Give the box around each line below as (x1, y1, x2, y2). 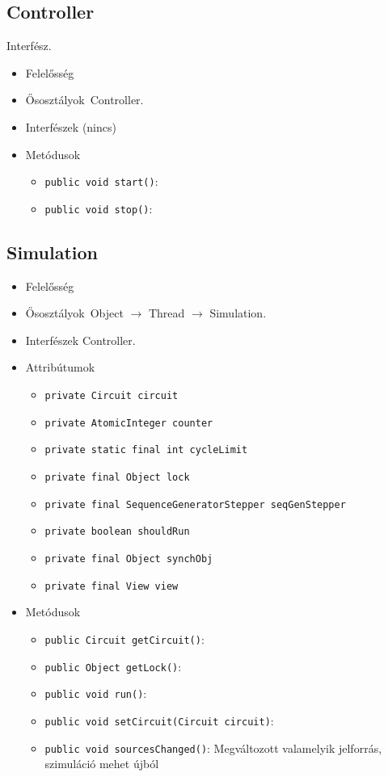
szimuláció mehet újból (44, 755, 159, 772)
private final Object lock (44, 472, 190, 484)
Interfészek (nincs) (25, 118, 116, 135)
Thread (148, 304, 185, 321)
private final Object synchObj (44, 553, 213, 565)
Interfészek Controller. (25, 331, 136, 348)
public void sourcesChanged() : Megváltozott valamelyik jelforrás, (44, 739, 382, 756)
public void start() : (44, 173, 158, 190)
